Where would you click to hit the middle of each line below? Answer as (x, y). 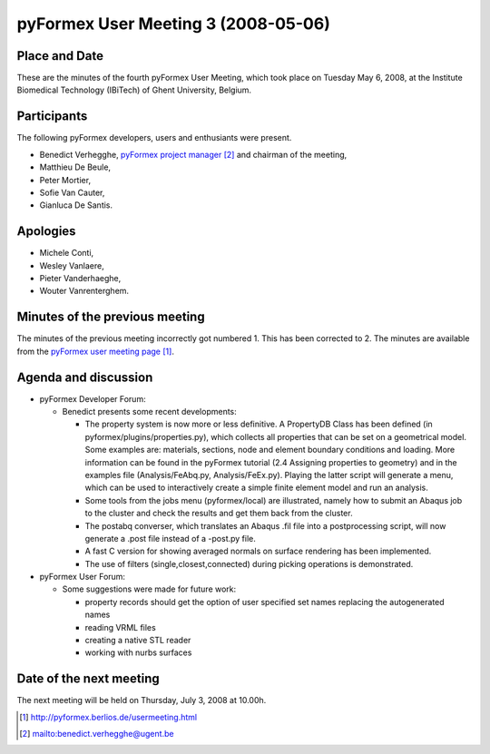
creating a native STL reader (138, 641)
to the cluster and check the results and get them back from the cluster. (219, 514)
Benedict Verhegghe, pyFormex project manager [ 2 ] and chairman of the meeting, (193, 154)
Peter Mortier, (65, 180)
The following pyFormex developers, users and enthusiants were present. (154, 138)
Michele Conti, (67, 253)
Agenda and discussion (85, 377)
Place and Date (60, 56)
